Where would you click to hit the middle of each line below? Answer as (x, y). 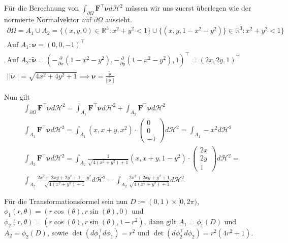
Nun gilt (17, 96)
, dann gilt (160, 221)
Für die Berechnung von (42, 8)
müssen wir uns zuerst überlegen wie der (188, 8)
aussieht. (119, 19)
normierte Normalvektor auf (48, 19)
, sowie (57, 233)
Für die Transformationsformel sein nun (66, 201)
